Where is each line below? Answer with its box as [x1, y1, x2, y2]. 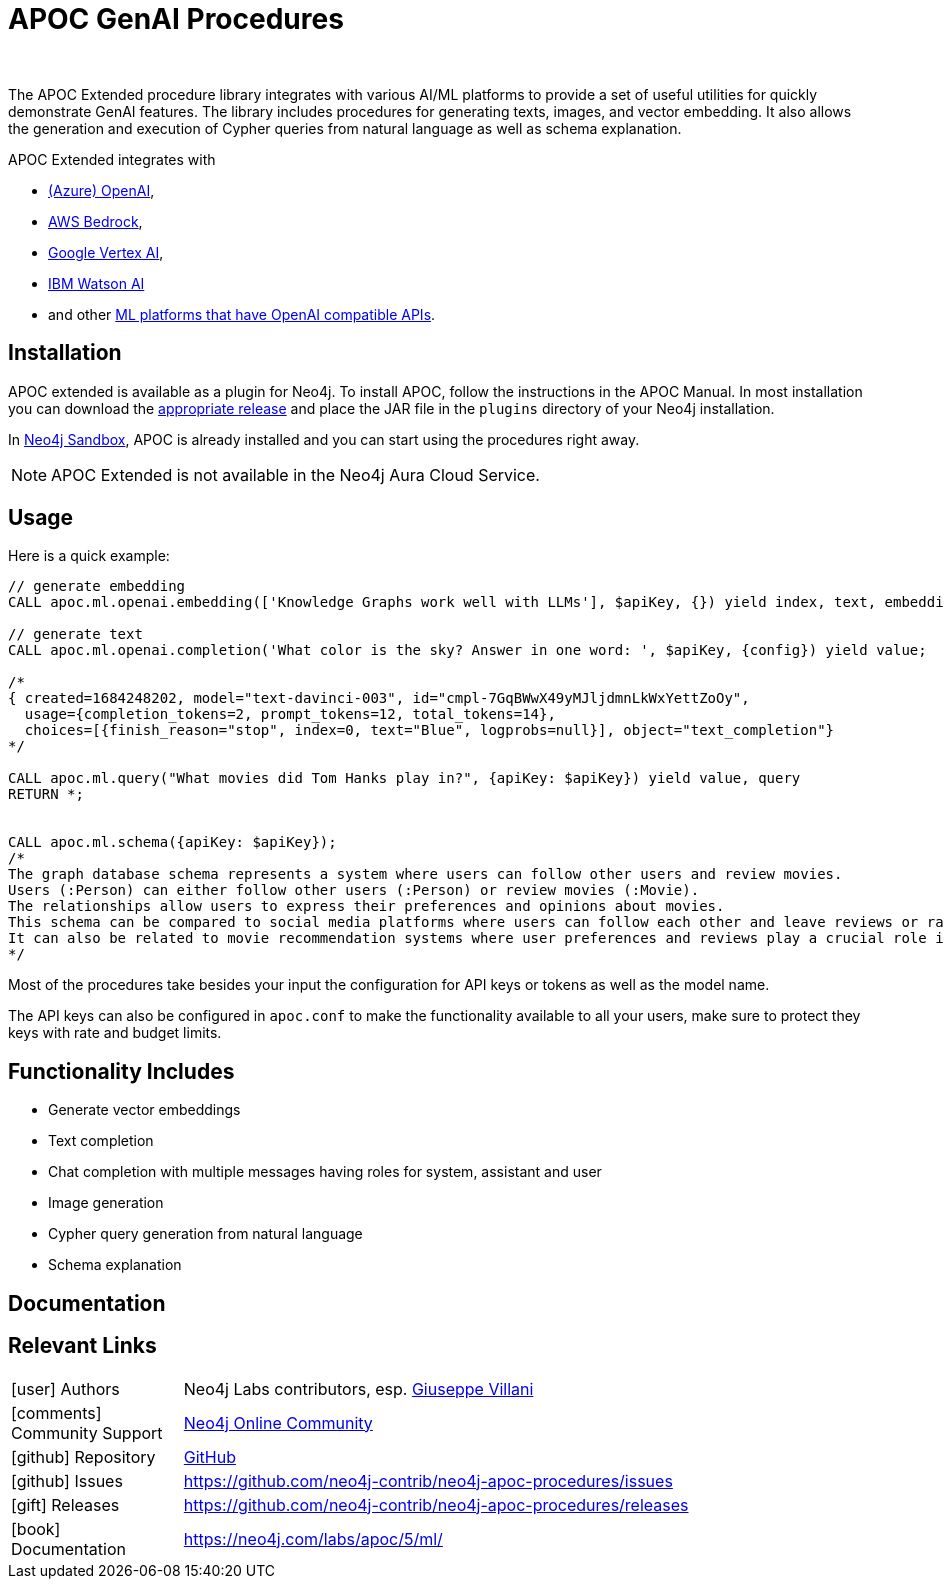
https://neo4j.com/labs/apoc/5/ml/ [183, 1528, 443, 1549]
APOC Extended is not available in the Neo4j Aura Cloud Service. [51, 464, 540, 485]
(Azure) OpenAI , [48, 181, 155, 199]
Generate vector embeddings [48, 1101, 241, 1119]
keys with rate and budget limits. [8, 1024, 222, 1042]
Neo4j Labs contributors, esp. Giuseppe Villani [183, 1378, 534, 1399]
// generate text [8, 626, 143, 643]
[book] [11, 1518, 61, 1539]
